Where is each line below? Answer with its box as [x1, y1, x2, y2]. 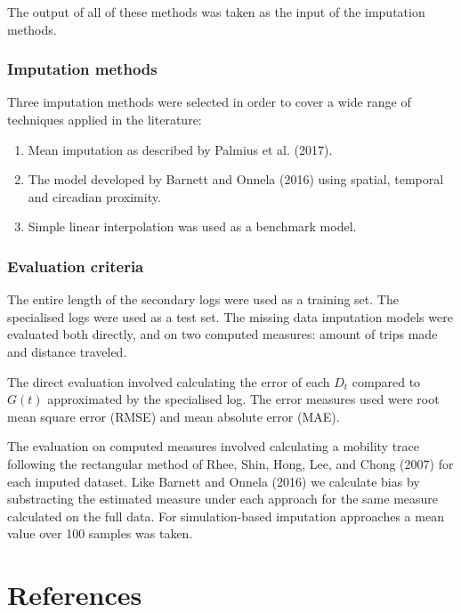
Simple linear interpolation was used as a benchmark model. [28, 217, 357, 236]
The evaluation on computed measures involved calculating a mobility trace [7, 437, 419, 456]
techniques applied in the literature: [7, 110, 202, 128]
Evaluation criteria [7, 254, 144, 277]
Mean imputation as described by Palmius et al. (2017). [28, 140, 333, 158]
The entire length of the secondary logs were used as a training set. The [7, 290, 399, 309]
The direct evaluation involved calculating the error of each [7, 372, 330, 391]
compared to [352, 372, 421, 391]
